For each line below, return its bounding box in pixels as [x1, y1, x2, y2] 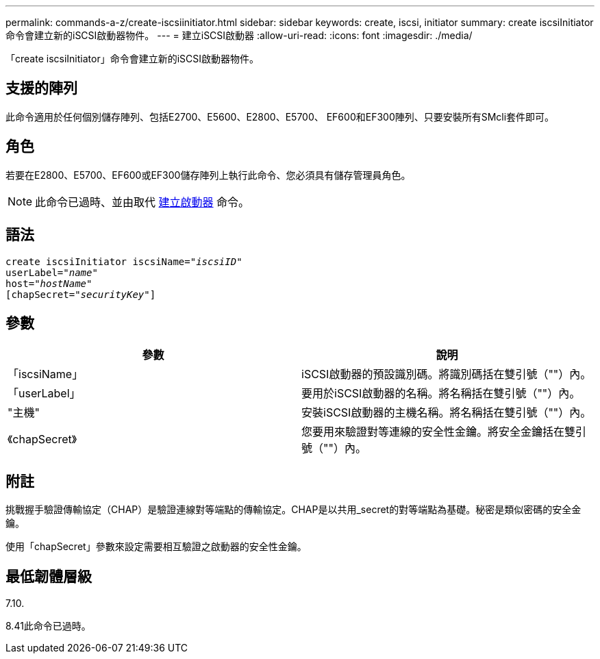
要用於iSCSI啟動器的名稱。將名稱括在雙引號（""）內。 [301, 386, 581, 401]
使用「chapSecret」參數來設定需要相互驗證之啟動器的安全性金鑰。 [5, 540, 307, 553]
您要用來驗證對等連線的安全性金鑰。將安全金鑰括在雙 [301, 425, 576, 439]
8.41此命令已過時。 [5, 620, 91, 632]
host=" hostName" [5, 277, 92, 289]
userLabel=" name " [5, 266, 98, 278]
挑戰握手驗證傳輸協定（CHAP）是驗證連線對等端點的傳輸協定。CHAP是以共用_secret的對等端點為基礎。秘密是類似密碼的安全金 [5, 503, 582, 516]
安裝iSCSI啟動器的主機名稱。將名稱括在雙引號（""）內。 [301, 406, 592, 420]
